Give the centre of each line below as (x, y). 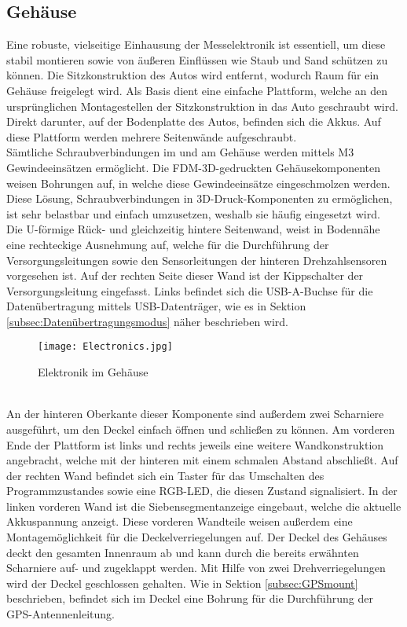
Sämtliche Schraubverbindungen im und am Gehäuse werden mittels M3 (180, 152)
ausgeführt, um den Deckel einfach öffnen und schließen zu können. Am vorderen (201, 429)
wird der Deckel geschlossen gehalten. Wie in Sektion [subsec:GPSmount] (182, 583)
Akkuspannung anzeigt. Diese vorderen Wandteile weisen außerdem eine (180, 521)
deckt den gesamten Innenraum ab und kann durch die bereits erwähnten (183, 552)
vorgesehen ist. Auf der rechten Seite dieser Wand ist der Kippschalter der (185, 275)
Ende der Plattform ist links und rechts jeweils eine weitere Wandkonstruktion (195, 444)
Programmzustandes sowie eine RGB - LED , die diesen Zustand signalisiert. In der (202, 491)
